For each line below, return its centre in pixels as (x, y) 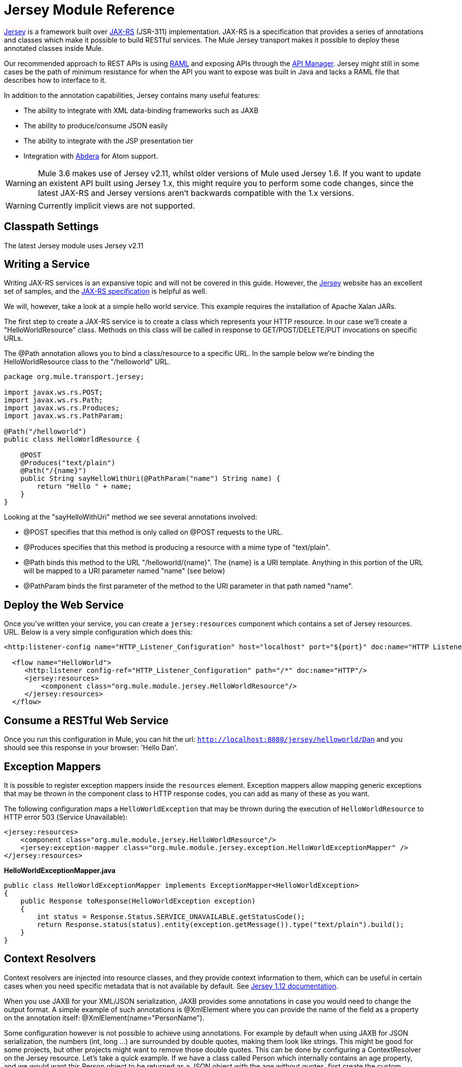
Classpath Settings (51, 227)
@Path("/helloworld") (45, 432)
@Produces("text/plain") (68, 463)
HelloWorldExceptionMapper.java (60, 870)
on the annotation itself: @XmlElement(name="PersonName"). (104, 1018)
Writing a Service (47, 264)
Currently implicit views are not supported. (116, 205)
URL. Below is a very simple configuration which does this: (98, 632)
